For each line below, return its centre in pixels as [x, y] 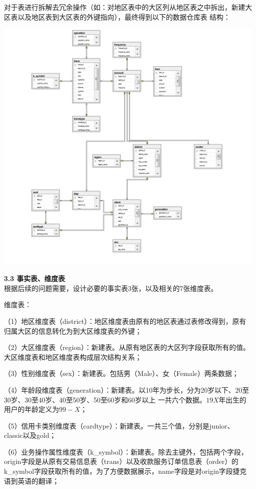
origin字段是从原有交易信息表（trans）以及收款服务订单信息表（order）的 [121, 461]
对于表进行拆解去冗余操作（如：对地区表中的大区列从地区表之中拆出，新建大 [128, 7]
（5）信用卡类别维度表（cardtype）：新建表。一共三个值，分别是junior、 [119, 425]
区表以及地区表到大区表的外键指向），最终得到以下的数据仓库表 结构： [117, 16]
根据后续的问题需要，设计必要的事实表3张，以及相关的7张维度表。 [111, 288]
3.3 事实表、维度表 [34, 278]
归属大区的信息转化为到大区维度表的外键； [73, 331]
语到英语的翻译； [32, 480]
